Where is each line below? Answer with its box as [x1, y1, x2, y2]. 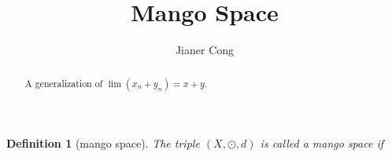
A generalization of [24, 76, 103, 89]
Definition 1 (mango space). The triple [6, 134, 200, 151]
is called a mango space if [260, 134, 383, 151]
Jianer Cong [175, 42, 235, 58]
